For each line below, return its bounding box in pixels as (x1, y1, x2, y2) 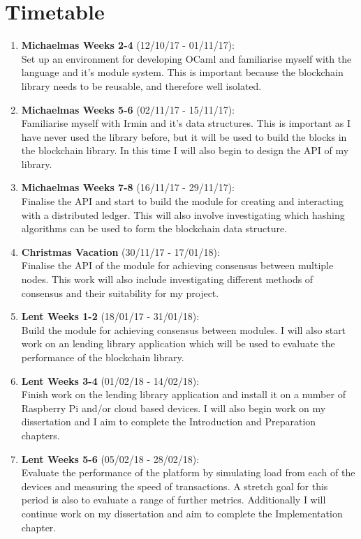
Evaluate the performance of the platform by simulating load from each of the (21, 465, 355, 480)
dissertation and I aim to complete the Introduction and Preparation (21, 414, 316, 429)
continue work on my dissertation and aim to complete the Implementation (21, 506, 343, 520)
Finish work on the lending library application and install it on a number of (21, 387, 346, 402)
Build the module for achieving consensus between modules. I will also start (21, 322, 346, 337)
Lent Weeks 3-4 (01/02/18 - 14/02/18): (21, 373, 200, 388)
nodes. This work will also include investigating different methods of (21, 272, 314, 287)
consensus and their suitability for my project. (21, 285, 219, 300)
